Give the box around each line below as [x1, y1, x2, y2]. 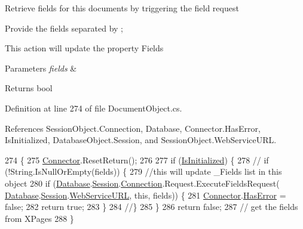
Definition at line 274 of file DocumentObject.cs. [5, 101, 182, 114]
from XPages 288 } [5, 212, 74, 224]
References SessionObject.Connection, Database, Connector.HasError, [5, 122, 261, 134]
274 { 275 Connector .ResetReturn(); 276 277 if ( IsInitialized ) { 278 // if [5, 153, 269, 166]
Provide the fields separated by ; [5, 21, 123, 34]
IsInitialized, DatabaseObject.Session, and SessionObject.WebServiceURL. [5, 134, 277, 146]
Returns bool [5, 82, 53, 94]
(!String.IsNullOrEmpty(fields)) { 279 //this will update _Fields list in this [5, 165, 282, 178]
